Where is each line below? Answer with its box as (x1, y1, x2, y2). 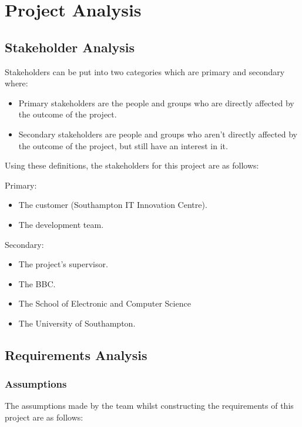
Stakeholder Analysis (5, 38, 135, 56)
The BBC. (18, 277, 56, 290)
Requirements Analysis (5, 345, 147, 364)
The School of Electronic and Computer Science (18, 297, 191, 310)
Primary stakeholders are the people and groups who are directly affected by (18, 96, 294, 109)
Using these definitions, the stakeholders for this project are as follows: (5, 159, 259, 172)
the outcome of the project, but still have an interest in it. (18, 139, 228, 152)
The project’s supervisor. (18, 258, 108, 270)
